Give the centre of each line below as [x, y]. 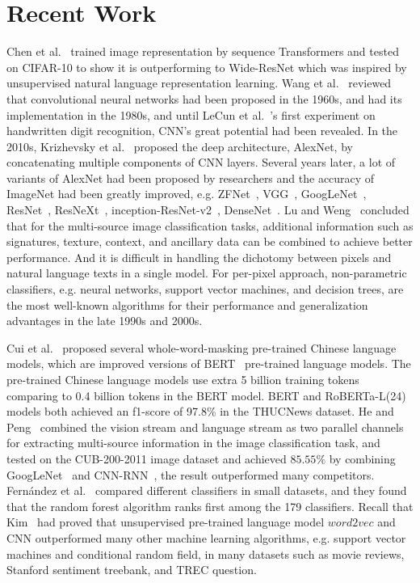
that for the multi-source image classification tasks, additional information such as [210, 225]
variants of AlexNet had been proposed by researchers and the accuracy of [191, 177]
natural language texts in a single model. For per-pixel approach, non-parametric [207, 273]
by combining [362, 458]
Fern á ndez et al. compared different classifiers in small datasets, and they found [207, 490]
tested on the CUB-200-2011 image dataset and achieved [147, 458]
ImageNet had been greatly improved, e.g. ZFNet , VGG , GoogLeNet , [187, 194]
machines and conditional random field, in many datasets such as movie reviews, [206, 553]
